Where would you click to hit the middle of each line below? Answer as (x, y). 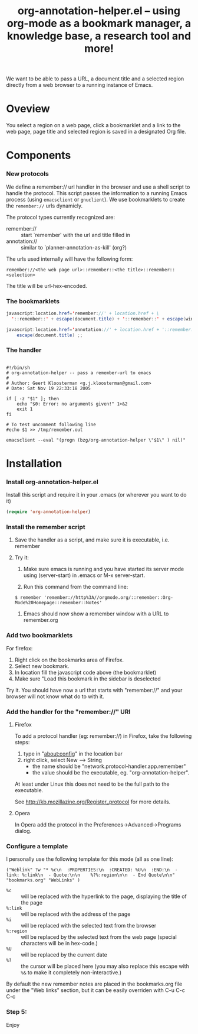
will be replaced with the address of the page (76, 914)
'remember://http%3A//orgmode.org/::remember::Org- (109, 598)
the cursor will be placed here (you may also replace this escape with (105, 966)
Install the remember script (46, 527)
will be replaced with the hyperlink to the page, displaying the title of (104, 896)
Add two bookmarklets (39, 636)
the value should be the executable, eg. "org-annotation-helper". (111, 772)
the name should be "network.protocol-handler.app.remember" (109, 766)
